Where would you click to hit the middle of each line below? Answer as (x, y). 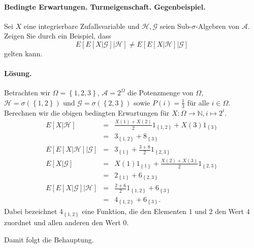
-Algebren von (217, 26)
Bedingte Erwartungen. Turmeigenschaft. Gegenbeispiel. (105, 6)
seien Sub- (176, 26)
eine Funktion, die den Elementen (134, 211)
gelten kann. (23, 53)
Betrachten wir (27, 93)
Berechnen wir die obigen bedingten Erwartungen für (87, 112)
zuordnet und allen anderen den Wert (62, 222)
